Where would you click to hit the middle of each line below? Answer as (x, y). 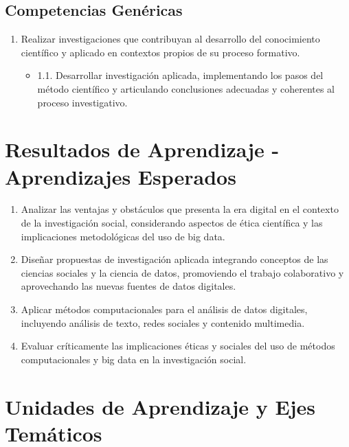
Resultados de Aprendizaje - (142, 149)
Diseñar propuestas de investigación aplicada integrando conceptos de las (174, 259)
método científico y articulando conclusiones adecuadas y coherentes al (186, 88)
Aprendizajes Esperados (121, 176)
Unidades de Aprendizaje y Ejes (160, 406)
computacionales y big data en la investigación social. (134, 359)
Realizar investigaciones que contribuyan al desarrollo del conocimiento (170, 39)
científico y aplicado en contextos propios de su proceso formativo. (160, 52)
